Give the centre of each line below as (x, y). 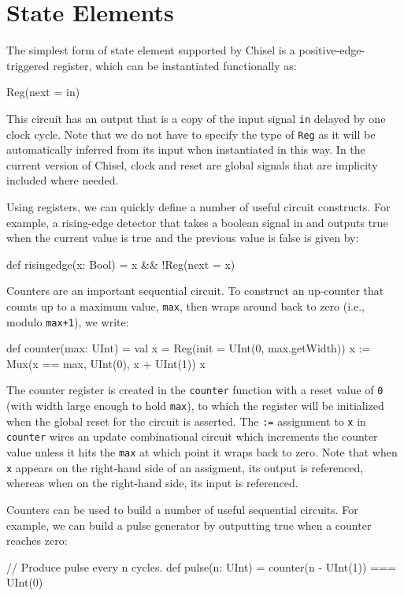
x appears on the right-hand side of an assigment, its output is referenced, (185, 467)
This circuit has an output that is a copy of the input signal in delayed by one (196, 118)
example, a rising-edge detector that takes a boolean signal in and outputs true (197, 222)
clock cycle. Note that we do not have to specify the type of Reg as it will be (191, 134)
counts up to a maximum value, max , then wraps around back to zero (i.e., (185, 305)
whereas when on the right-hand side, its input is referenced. (152, 483)
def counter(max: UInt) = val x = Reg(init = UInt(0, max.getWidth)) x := (189, 348)
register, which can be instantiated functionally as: (175, 65)
